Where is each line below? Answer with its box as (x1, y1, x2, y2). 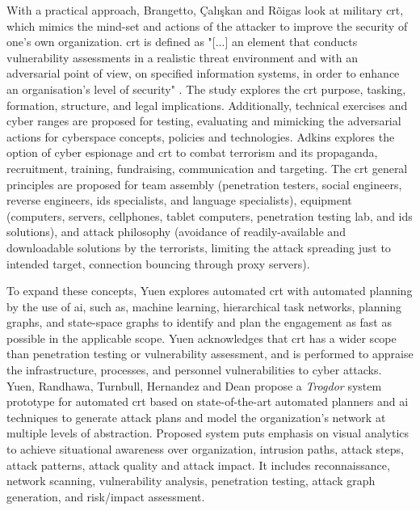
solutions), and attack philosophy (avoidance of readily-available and (6, 223, 346, 240)
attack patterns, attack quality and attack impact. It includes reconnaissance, (6, 456, 390, 473)
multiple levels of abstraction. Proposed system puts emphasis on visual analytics (6, 424, 409, 441)
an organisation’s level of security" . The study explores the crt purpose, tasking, (6, 80, 406, 97)
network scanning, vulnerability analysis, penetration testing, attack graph (6, 472, 376, 489)
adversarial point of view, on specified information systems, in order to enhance (6, 65, 400, 82)
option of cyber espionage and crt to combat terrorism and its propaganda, (6, 144, 378, 161)
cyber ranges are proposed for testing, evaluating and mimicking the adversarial (6, 112, 401, 129)
